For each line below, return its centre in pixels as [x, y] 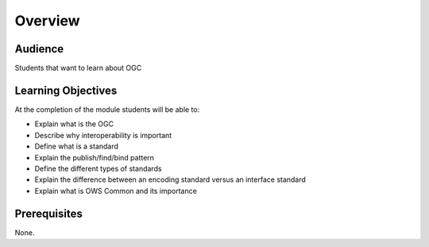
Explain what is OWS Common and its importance [116, 191]
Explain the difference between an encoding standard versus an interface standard [170, 179]
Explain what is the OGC [74, 124]
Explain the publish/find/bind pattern [95, 157]
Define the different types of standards [98, 168]
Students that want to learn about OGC [78, 68]
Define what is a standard [77, 146]
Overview [47, 21]
